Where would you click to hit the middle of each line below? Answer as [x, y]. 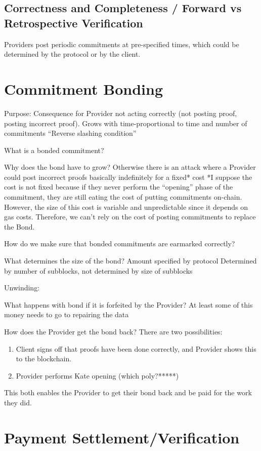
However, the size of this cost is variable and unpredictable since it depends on [126, 206]
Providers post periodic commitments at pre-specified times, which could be [122, 44]
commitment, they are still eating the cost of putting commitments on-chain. [123, 197]
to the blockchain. [44, 359]
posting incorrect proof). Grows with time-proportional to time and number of [126, 123]
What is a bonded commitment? [54, 150]
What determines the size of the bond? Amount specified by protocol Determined [130, 261]
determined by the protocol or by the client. [72, 54]
